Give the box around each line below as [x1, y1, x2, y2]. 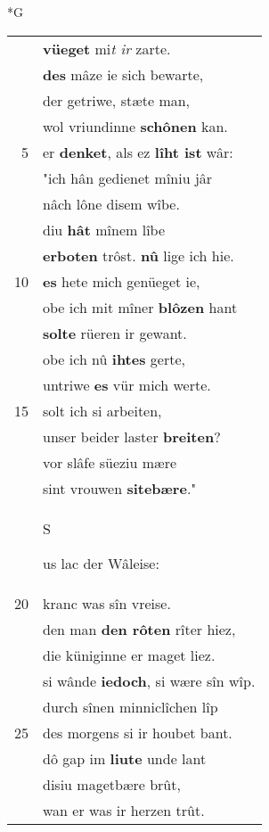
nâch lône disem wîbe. [43, 193, 180, 214]
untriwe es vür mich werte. [43, 374, 211, 395]
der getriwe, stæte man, [43, 89, 191, 111]
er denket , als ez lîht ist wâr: [43, 141, 233, 162]
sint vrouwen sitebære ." [43, 477, 197, 498]
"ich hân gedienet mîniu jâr [43, 167, 213, 188]
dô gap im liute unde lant [43, 747, 207, 769]
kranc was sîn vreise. [43, 592, 171, 614]
